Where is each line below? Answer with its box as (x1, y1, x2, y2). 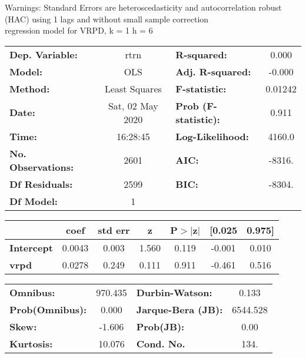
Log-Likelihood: (175, 129, 249, 143)
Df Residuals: (9, 177, 73, 191)
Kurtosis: (9, 336, 53, 350)
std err (98, 223, 130, 237)
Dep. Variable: (9, 47, 78, 61)
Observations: (9, 160, 74, 174)
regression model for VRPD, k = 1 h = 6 (5, 24, 153, 37)
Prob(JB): (136, 319, 185, 333)
